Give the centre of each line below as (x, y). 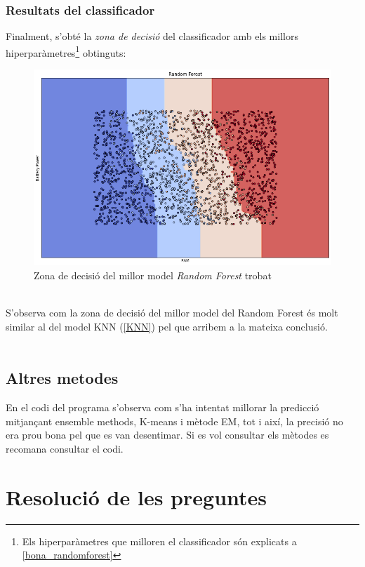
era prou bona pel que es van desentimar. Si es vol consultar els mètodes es (167, 435)
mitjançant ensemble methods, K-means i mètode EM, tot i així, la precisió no (174, 421)
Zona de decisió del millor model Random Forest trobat (153, 275)
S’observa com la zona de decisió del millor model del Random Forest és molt (172, 313)
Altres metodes (62, 378)
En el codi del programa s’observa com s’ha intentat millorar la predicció (162, 407)
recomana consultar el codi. (65, 448)
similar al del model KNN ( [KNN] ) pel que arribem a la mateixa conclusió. (167, 326)
